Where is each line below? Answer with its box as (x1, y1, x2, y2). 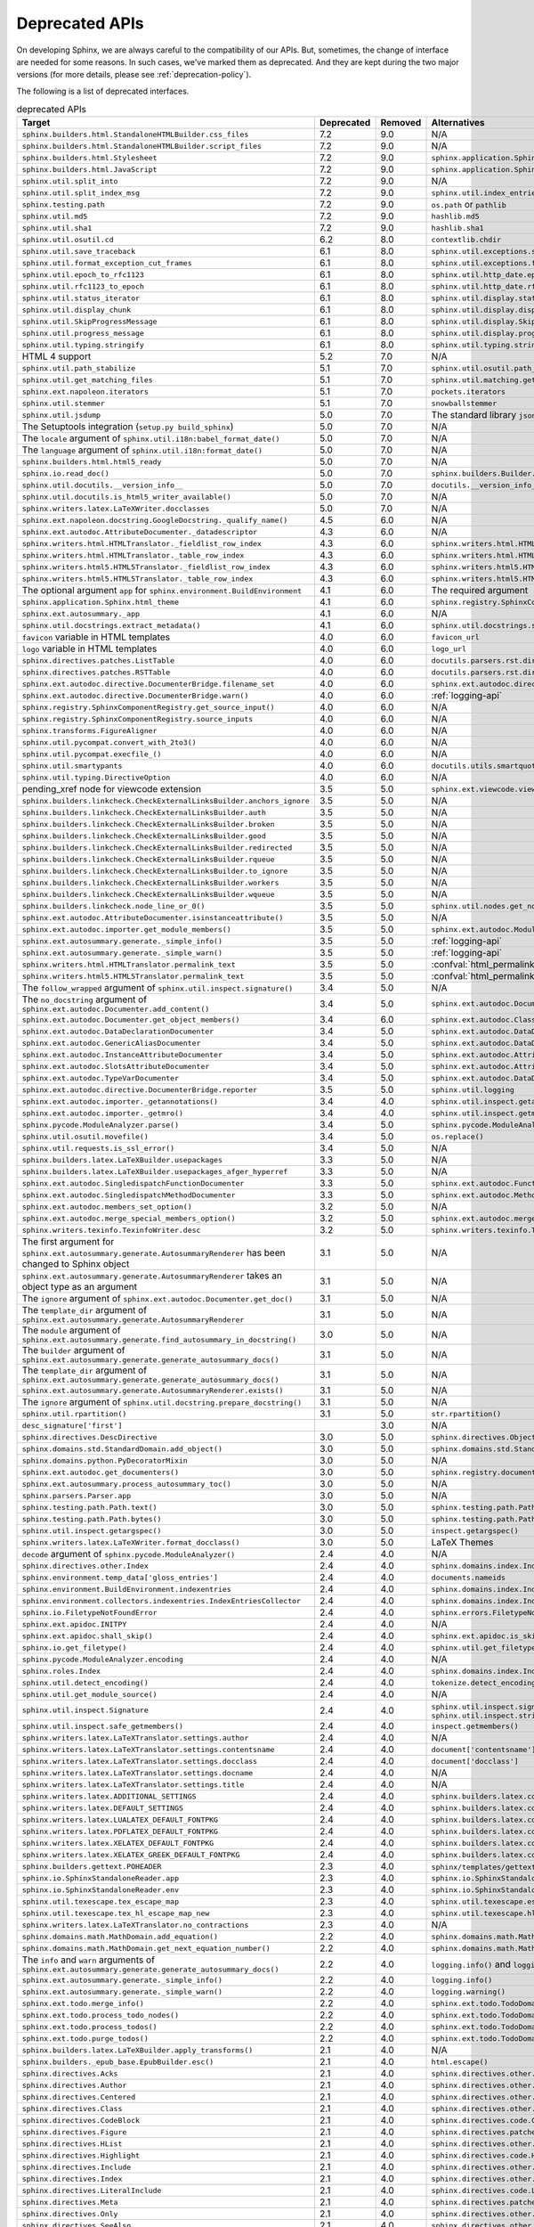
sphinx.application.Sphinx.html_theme (21, 597, 180, 607)
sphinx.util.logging (431, 1085, 515, 1095)
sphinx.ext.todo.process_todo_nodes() (21, 2010, 180, 2019)
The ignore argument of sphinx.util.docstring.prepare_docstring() (21, 1396, 303, 1408)
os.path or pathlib (431, 199, 506, 211)
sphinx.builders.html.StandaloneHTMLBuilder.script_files (21, 141, 263, 151)
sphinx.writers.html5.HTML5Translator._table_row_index (21, 574, 254, 583)
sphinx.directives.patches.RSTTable (21, 667, 171, 677)
